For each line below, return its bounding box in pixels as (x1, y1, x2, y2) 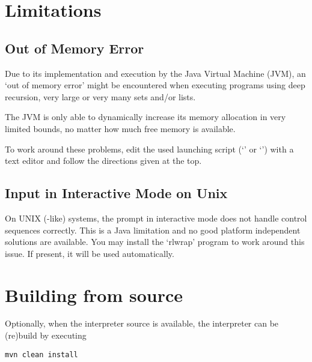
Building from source (5, 282, 183, 307)
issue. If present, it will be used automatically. (5, 247, 174, 259)
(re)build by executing (5, 329, 87, 342)
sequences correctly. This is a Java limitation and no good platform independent (5, 223, 301, 236)
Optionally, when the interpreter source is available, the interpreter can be (5, 317, 279, 330)
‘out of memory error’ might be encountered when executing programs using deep (5, 79, 305, 91)
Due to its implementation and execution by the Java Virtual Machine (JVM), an (5, 67, 306, 79)
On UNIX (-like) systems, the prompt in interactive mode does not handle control (5, 211, 307, 224)
